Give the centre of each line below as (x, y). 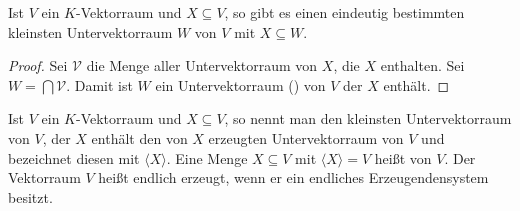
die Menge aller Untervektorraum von (202, 65)
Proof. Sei (38, 65)
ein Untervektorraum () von (240, 84)
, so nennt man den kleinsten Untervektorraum (368, 118)
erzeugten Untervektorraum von (306, 137)
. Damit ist (99, 84)
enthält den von (139, 137)
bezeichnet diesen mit (74, 157)
